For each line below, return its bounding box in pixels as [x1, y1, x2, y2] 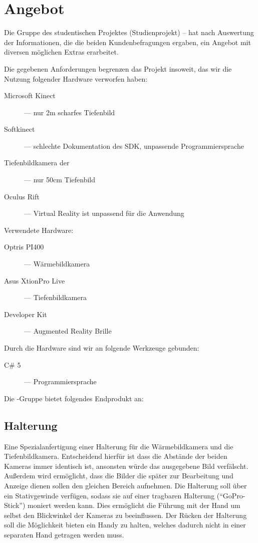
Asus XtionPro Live [4, 275, 65, 286]
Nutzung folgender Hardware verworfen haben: [4, 73, 148, 84]
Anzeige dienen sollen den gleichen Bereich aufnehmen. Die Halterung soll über [4, 480, 247, 490]
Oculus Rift [4, 191, 40, 201]
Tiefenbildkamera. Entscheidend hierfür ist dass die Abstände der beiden [4, 451, 227, 461]
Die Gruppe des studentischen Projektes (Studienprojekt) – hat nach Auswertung [4, 27, 254, 38]
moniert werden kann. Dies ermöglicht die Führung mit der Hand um [28, 500, 240, 510]
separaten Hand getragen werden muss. [4, 529, 124, 539]
